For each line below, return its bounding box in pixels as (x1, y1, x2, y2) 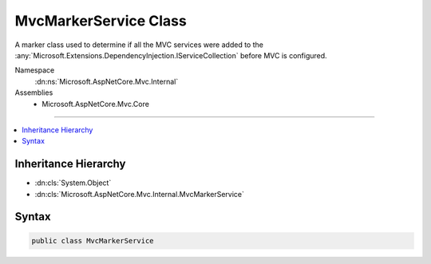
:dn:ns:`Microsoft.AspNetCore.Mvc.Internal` (34, 77, 179, 86)
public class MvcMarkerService (31, 236, 155, 245)
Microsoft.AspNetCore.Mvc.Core (42, 99, 149, 108)
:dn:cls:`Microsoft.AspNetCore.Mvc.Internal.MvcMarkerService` (34, 189, 245, 199)
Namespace (14, 65, 55, 75)
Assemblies (14, 88, 53, 97)
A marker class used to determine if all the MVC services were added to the (14, 40, 263, 49)
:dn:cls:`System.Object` (34, 178, 112, 187)
